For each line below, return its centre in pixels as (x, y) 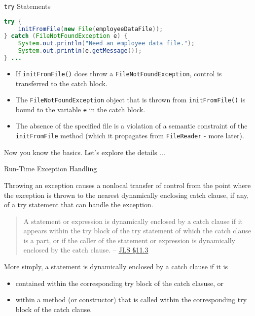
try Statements (27, 6)
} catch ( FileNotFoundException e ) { (66, 36)
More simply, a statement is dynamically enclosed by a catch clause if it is (116, 267)
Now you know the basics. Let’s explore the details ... (85, 152)
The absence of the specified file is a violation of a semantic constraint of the (131, 126)
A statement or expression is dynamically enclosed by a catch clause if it (133, 221)
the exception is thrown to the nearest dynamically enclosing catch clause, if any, (127, 195)
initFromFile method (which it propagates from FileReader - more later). (130, 136)
